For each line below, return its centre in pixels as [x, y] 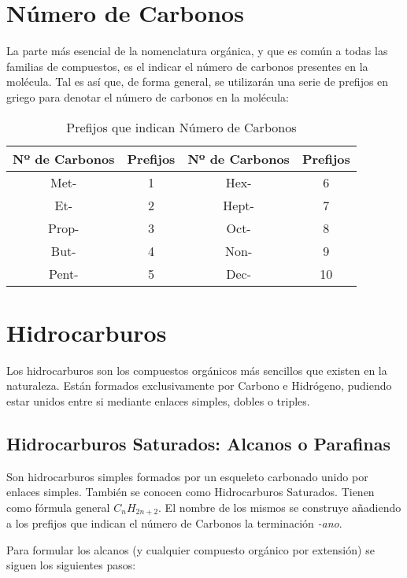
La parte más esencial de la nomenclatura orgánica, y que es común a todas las [197, 51]
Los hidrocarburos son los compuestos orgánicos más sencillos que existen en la [197, 370]
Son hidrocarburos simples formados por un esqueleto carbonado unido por [187, 476]
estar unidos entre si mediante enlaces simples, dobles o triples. [158, 400]
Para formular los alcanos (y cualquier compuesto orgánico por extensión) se [191, 549]
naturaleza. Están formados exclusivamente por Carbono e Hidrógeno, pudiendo [199, 385]
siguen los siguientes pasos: [71, 565]
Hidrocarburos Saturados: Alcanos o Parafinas [198, 443]
